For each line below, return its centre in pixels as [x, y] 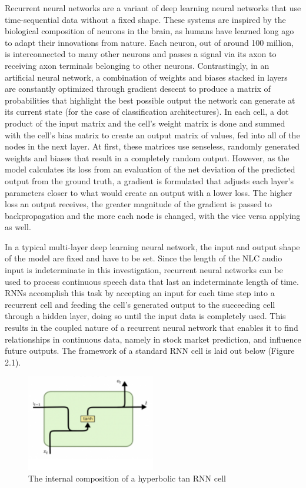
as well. [18, 227]
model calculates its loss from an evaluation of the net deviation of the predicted [150, 169]
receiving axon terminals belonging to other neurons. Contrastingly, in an [137, 65]
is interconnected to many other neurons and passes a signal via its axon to [141, 54]
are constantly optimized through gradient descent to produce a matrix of [138, 89]
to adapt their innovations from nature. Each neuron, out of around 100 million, [149, 42]
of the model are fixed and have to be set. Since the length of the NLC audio [144, 258]
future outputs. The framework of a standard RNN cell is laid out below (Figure [150, 351]
